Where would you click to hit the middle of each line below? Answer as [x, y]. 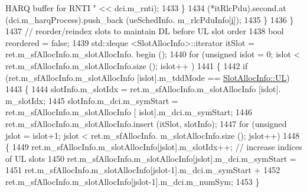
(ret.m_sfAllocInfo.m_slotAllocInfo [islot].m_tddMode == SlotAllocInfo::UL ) [148, 77]
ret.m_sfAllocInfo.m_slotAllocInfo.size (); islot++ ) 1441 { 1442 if [127, 65]
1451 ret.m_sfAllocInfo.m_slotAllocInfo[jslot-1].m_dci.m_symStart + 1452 [143, 170]
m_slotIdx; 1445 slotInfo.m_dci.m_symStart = [92, 100]
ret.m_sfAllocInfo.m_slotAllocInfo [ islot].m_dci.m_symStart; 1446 [129, 112]
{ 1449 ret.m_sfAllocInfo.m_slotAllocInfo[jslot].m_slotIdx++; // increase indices [154, 147]
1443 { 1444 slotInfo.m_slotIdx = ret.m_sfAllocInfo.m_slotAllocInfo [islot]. [143, 89]
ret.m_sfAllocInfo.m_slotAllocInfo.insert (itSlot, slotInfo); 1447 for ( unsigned [146, 123]
